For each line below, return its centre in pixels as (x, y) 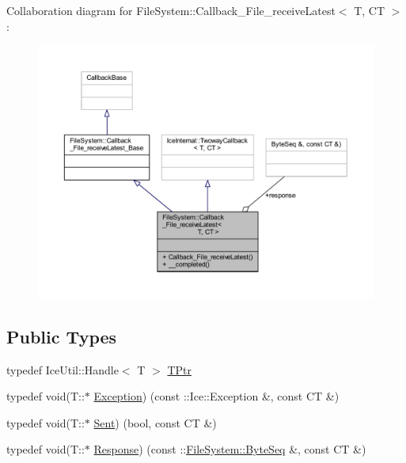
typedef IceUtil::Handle (63, 369)
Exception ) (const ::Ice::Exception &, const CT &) (216, 396)
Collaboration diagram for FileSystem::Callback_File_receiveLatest (171, 10)
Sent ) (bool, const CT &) (155, 422)
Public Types (62, 336)
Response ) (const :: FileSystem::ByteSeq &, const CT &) (230, 449)
